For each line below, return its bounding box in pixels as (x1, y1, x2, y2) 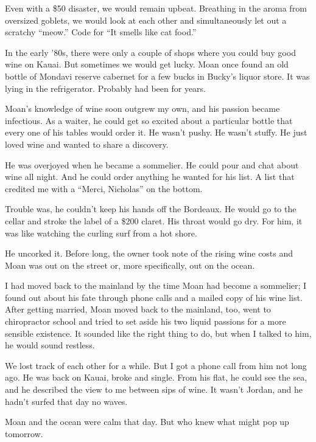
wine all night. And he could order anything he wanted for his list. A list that (5, 170, 295, 183)
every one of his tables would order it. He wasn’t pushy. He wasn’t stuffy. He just (5, 126, 307, 139)
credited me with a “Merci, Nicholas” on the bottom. (5, 182, 203, 195)
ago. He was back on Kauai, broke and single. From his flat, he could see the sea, (5, 371, 307, 384)
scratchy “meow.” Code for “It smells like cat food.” (5, 26, 197, 38)
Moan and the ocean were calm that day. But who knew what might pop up (5, 415, 289, 428)
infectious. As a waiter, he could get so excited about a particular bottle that (5, 114, 293, 126)
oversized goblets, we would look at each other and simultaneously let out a (5, 13, 287, 26)
